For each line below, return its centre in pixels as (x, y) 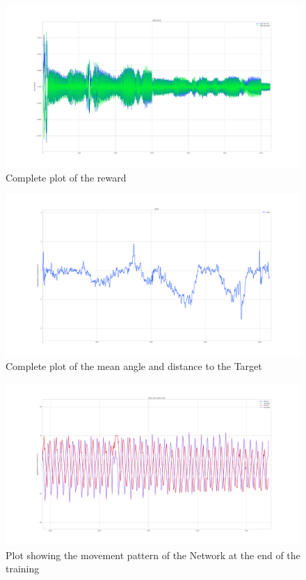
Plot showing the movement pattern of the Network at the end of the (153, 555)
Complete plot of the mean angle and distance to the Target (134, 366)
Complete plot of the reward (66, 177)
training (23, 569)
